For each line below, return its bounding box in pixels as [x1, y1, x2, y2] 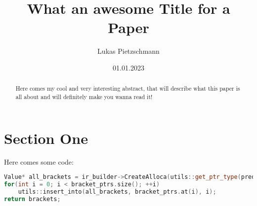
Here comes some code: [4, 156, 74, 167]
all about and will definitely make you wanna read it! [15, 92, 153, 101]
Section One [4, 128, 88, 148]
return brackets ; [4, 195, 61, 203]
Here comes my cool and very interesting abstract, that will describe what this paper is [15, 84, 240, 93]
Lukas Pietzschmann [97, 46, 160, 56]
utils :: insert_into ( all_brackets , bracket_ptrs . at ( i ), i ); [18, 188, 216, 195]
